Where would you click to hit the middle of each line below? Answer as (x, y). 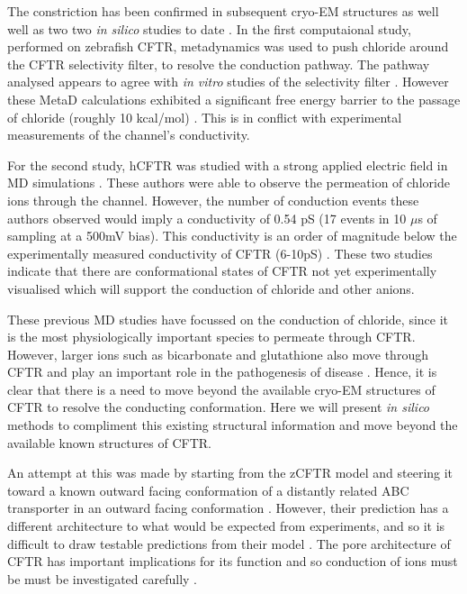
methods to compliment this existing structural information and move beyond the (233, 425)
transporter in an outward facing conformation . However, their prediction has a (228, 508)
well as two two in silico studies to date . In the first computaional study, (209, 28)
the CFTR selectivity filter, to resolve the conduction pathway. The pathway (219, 64)
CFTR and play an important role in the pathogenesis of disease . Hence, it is (222, 372)
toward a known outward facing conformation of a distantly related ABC (208, 490)
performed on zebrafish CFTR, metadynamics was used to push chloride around (228, 46)
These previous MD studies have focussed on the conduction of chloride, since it (228, 319)
